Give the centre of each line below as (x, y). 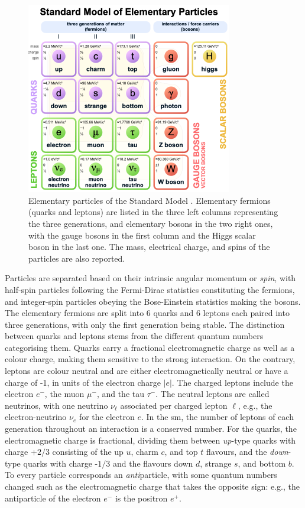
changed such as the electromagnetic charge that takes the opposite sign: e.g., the (152, 486)
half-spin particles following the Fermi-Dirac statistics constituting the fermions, (150, 289)
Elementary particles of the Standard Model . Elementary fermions (150, 200)
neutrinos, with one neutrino (56, 405)
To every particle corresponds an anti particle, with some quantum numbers (141, 475)
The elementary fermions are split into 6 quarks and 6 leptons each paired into (147, 313)
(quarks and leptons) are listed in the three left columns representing (153, 212)
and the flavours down (153, 463)
